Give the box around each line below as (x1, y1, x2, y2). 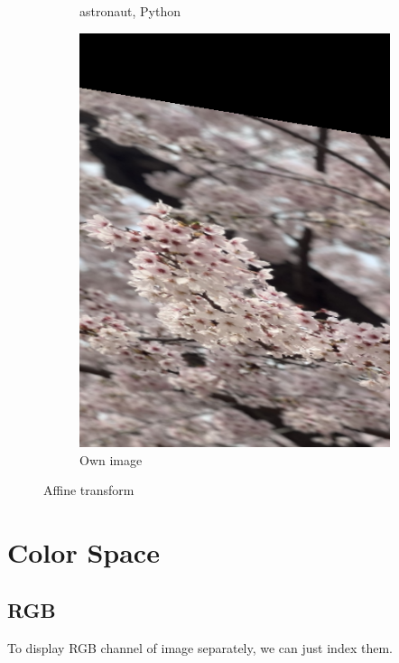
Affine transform (43, 481, 135, 500)
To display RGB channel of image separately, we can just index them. (7, 638, 393, 657)
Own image (79, 450, 143, 469)
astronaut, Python (79, 2, 181, 20)
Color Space (7, 534, 160, 571)
